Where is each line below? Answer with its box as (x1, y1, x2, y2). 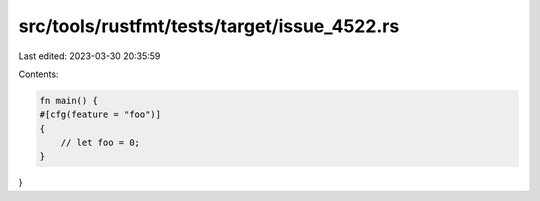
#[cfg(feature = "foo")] (39, 109, 162, 120)
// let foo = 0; (60, 137, 140, 149)
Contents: (18, 68, 59, 80)
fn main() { (39, 95, 99, 106)
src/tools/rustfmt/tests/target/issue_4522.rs (18, 15, 400, 37)
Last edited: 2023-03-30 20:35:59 (18, 50, 161, 62)
